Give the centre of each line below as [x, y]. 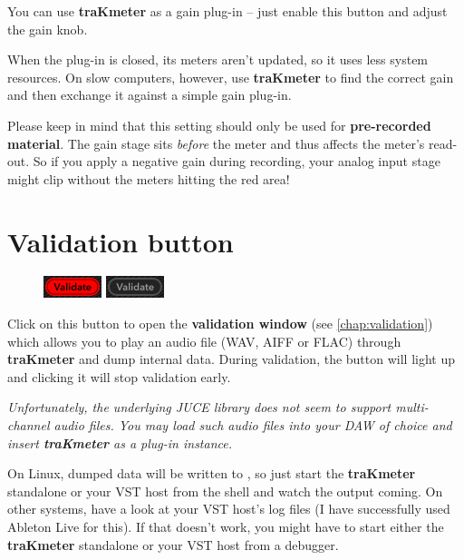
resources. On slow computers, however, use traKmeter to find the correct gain [231, 77]
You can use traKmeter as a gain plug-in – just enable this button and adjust [227, 11]
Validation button [121, 241]
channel [29, 425]
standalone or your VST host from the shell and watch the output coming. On [225, 491]
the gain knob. [48, 29]
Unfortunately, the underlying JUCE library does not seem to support [199, 407]
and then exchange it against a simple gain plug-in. [150, 95]
